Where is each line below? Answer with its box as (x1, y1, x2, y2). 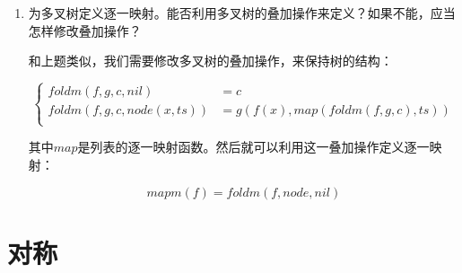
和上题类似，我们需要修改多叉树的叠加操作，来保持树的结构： (28, 51, 393, 70)
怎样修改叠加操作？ (28, 21, 142, 40)
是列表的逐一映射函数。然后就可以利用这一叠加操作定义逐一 (77, 137, 430, 156)
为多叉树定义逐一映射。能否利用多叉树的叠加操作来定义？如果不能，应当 (28, 4, 456, 22)
